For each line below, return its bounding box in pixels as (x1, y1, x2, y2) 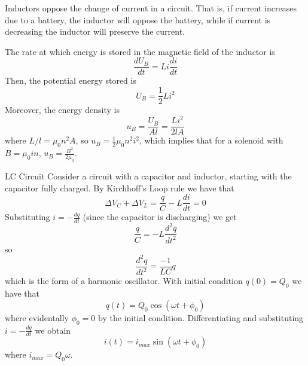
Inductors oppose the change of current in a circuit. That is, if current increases (5, 2, 297, 14)
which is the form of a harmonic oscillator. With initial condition (5, 274, 243, 287)
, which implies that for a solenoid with (139, 134, 283, 147)
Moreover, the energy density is (5, 103, 120, 116)
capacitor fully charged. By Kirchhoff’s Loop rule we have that (5, 181, 234, 194)
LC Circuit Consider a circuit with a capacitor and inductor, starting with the (5, 169, 292, 182)
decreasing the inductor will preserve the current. (5, 25, 185, 38)
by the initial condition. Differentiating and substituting (98, 311, 304, 324)
